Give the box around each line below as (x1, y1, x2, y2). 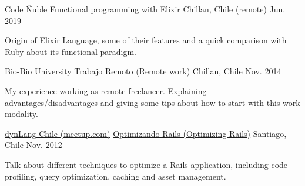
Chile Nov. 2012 (5, 139, 62, 151)
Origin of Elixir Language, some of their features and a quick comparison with (5, 34, 287, 46)
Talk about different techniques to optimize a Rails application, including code (5, 158, 288, 170)
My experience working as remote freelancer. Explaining (5, 84, 207, 97)
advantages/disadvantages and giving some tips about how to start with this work (5, 96, 300, 108)
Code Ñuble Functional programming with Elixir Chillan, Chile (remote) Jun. (5, 3, 286, 15)
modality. (5, 108, 38, 120)
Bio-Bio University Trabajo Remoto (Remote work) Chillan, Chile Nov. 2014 (5, 65, 281, 77)
